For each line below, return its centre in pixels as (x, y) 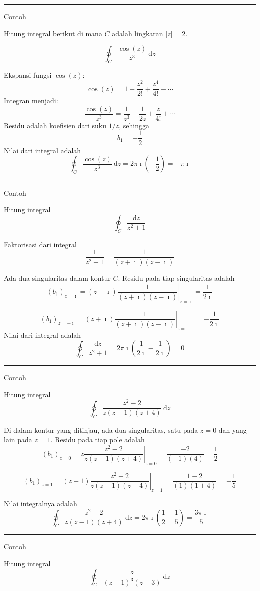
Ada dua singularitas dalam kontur (57, 278)
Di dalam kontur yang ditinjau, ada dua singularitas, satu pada (101, 430)
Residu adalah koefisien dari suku (55, 125)
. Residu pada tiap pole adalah (98, 440)
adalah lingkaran (138, 33)
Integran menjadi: (31, 101)
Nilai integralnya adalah (41, 503)
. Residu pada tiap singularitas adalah (176, 278)
